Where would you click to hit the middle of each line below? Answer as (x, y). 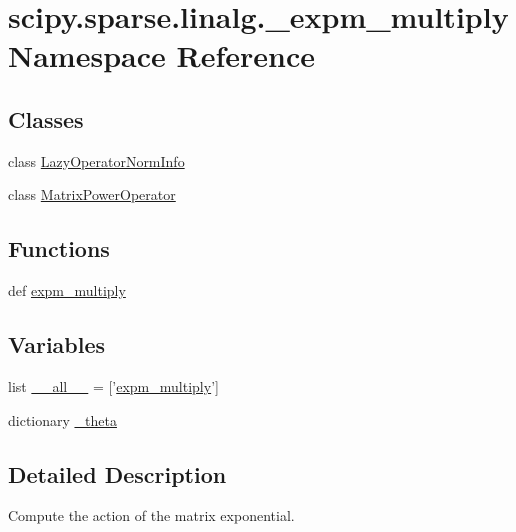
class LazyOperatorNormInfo (96, 160)
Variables (57, 344)
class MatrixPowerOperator (92, 194)
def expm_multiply (67, 290)
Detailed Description (117, 473)
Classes (46, 118)
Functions (59, 248)
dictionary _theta (62, 419)
